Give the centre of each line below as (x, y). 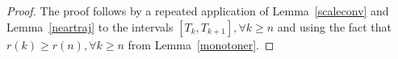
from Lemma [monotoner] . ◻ (201, 44)
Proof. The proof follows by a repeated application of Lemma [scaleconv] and (198, 11)
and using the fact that (335, 26)
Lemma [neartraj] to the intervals (90, 26)
